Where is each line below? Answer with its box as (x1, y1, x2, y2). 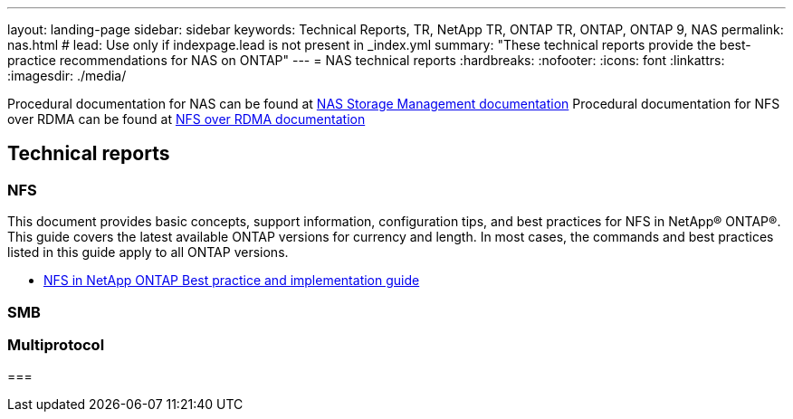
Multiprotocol (7, 335, 105, 354)
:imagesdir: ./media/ (7, 68, 127, 83)
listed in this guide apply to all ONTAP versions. (7, 244, 289, 261)
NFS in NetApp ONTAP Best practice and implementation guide (43, 272, 420, 289)
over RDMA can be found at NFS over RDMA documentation (7, 111, 366, 127)
